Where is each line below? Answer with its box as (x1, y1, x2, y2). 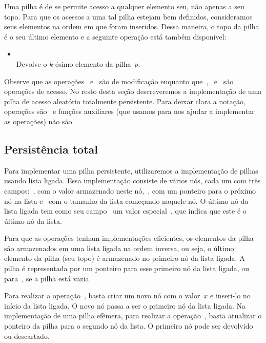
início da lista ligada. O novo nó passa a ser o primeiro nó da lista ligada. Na (4, 300, 246, 311)
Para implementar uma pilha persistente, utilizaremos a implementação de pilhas (4, 165, 258, 176)
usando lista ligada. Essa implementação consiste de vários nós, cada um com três (4, 175, 261, 186)
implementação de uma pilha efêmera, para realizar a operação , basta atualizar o (4, 310, 262, 321)
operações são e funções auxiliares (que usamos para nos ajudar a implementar (4, 106, 255, 117)
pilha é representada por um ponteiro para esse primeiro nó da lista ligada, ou (4, 263, 250, 274)
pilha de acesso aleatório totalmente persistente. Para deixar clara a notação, (4, 96, 245, 106)
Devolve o (16, 58, 47, 69)
